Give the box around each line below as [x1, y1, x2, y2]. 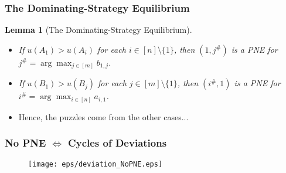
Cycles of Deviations [68, 135, 167, 150]
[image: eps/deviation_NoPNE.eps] [28, 160, 163, 168]
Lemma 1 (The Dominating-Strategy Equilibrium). [5, 23, 192, 36]
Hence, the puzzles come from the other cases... [18, 110, 189, 123]
